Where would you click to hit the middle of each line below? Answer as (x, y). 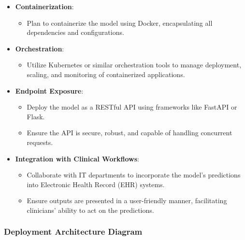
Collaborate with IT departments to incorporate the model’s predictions (134, 175)
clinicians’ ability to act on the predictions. (90, 210)
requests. (40, 142)
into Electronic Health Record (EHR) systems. (96, 184)
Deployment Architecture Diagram (73, 232)
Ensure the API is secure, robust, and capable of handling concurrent (130, 133)
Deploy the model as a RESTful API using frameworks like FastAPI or (132, 107)
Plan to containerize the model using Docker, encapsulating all (120, 23)
